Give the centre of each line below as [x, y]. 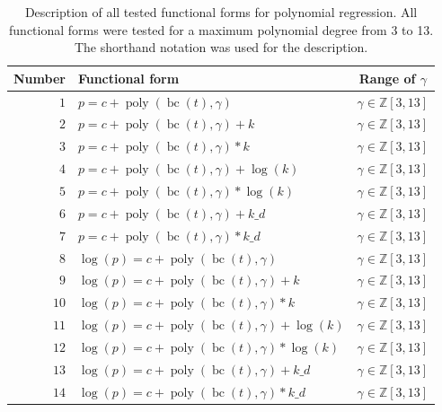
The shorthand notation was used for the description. [221, 47]
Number [40, 78]
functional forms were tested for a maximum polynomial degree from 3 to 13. [221, 29]
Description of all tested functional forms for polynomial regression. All [221, 12]
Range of [387, 78]
